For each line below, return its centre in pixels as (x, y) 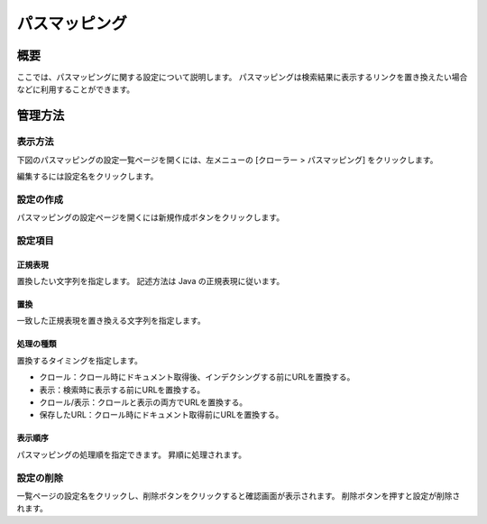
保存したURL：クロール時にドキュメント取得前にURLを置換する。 (161, 415)
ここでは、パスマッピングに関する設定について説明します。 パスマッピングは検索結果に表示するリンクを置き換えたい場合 (242, 78)
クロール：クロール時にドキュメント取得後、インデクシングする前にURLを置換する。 (197, 377)
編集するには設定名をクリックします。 (87, 176)
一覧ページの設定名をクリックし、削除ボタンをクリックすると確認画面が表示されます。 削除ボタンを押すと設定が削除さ (239, 495)
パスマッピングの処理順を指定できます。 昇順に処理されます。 (132, 455)
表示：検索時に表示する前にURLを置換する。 (122, 390)
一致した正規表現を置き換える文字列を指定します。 (111, 321)
